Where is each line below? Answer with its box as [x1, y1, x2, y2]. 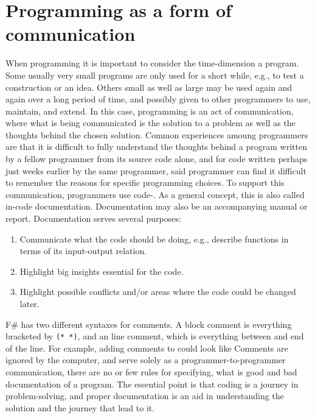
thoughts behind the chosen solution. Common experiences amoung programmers [5, 128, 308, 141]
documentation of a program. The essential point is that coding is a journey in [5, 377, 299, 390]
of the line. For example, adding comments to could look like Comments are [5, 341, 288, 354]
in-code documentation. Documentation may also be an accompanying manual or [5, 200, 308, 213]
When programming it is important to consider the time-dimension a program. [5, 57, 299, 69]
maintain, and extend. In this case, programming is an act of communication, [5, 104, 294, 117]
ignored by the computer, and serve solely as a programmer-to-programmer [5, 353, 286, 366]
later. [19, 297, 40, 310]
